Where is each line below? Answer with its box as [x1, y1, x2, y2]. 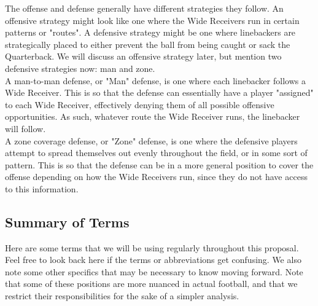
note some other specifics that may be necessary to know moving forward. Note [5, 265, 303, 278]
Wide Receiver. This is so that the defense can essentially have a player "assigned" [5, 86, 314, 99]
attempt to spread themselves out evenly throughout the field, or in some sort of [5, 146, 308, 159]
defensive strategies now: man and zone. [5, 61, 155, 74]
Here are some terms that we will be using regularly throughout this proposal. [5, 241, 299, 254]
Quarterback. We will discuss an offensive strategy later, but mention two [5, 50, 282, 63]
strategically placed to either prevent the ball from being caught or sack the [5, 37, 290, 50]
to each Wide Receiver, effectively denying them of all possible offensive [5, 98, 274, 111]
